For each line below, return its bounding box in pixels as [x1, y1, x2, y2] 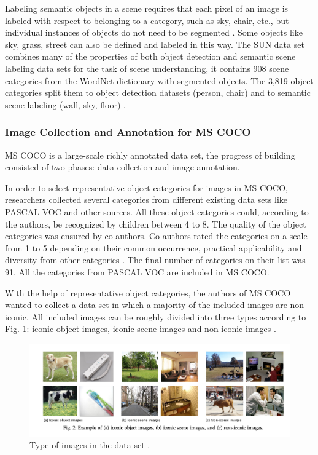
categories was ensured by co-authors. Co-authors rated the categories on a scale [5, 229, 308, 242]
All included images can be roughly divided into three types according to [31, 310, 306, 323]
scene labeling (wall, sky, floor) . [5, 98, 126, 111]
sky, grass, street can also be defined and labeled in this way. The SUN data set [5, 38, 304, 50]
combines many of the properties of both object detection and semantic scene [5, 50, 296, 63]
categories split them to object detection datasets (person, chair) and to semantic [5, 86, 311, 99]
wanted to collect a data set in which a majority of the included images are [5, 298, 287, 311]
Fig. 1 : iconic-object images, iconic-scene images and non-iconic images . [5, 322, 276, 335]
